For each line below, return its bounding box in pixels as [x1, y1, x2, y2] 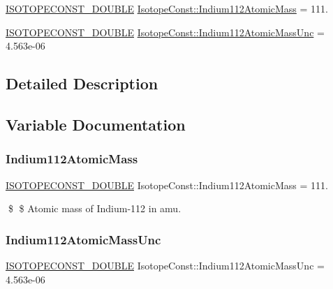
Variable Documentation [6, 113, 186, 135]
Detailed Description [6, 73, 158, 94]
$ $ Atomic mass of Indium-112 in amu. [8, 201, 182, 216]
